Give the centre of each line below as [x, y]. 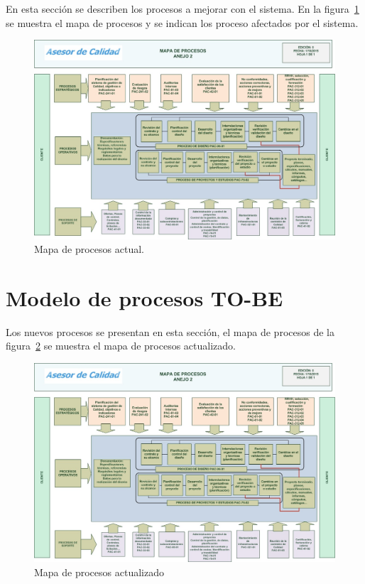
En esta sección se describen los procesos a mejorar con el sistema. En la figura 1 [182, 9]
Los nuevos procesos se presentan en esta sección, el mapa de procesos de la [170, 331]
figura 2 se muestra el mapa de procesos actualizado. [121, 346]
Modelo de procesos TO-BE [145, 297]
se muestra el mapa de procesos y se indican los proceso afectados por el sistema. [182, 22]
